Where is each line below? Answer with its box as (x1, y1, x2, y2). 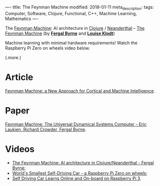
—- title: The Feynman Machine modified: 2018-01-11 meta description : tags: (5, 4, 154, 11)
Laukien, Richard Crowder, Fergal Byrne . (5, 126, 87, 132)
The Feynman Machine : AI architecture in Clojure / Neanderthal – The (5, 25, 145, 31)
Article (5, 71, 33, 83)
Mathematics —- (5, 16, 39, 22)
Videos (5, 143, 35, 155)
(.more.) (5, 54, 22, 60)
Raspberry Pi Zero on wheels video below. (5, 45, 91, 51)
